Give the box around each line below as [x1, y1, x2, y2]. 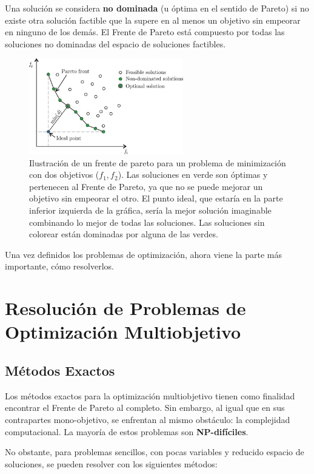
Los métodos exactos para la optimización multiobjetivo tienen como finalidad [5, 389, 295, 402]
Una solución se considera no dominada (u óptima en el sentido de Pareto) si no [5, 2, 309, 14]
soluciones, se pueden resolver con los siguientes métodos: [5, 457, 218, 470]
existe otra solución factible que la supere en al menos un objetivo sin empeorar [5, 13, 301, 26]
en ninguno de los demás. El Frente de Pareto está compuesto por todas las [5, 25, 285, 38]
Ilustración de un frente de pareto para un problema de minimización [29, 156, 286, 169]
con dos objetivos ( [29, 168, 99, 181]
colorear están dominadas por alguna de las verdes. [29, 228, 218, 240]
